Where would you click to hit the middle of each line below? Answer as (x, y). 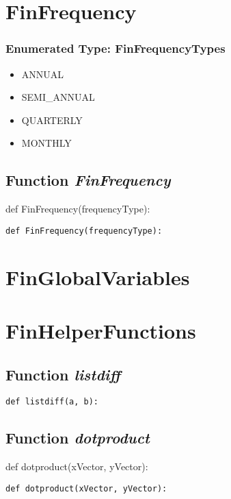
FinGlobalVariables (98, 277)
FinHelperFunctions (101, 330)
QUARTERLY (52, 120)
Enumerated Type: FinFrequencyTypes (116, 48)
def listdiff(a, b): (52, 402)
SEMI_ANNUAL (58, 97)
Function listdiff (63, 374)
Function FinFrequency (88, 180)
